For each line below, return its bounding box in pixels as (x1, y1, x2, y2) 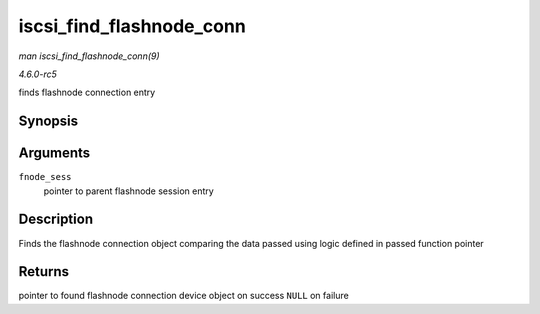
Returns (18, 263, 70, 280)
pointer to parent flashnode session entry (43, 185, 214, 197)
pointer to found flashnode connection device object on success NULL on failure (18, 290, 349, 302)
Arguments (18, 145, 91, 162)
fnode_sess (18, 171, 72, 183)
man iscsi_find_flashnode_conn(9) (18, 50, 160, 62)
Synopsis (18, 113, 79, 130)
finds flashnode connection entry (18, 86, 156, 99)
